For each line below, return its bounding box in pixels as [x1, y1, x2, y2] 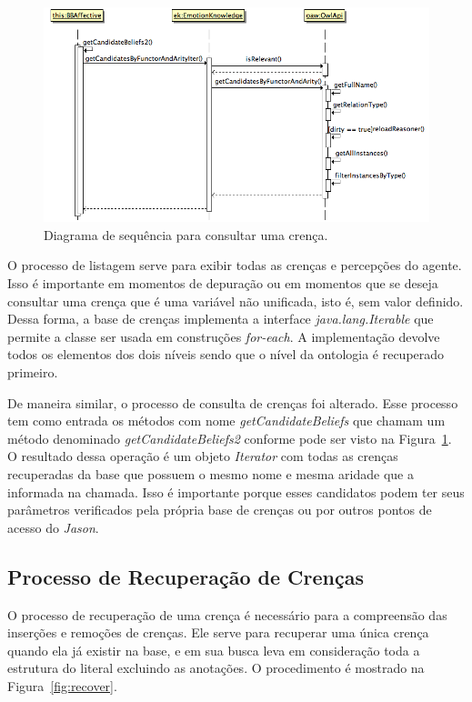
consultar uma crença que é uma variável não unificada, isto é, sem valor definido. [7, 291, 464, 310]
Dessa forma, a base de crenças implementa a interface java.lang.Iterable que [7, 309, 434, 328]
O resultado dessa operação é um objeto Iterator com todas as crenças [7, 446, 398, 466]
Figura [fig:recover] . [7, 676, 117, 695]
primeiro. [7, 363, 58, 382]
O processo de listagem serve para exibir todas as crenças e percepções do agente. [7, 256, 462, 275]
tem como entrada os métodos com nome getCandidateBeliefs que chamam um [7, 411, 446, 430]
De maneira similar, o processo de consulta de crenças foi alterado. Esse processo [7, 393, 458, 412]
